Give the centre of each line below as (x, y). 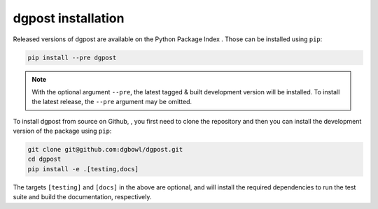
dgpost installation (69, 18)
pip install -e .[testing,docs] (83, 169)
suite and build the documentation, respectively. (82, 197)
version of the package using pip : (62, 131)
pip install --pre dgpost (72, 57)
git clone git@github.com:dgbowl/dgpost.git (105, 150)
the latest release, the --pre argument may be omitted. (112, 102)
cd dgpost (44, 159)
